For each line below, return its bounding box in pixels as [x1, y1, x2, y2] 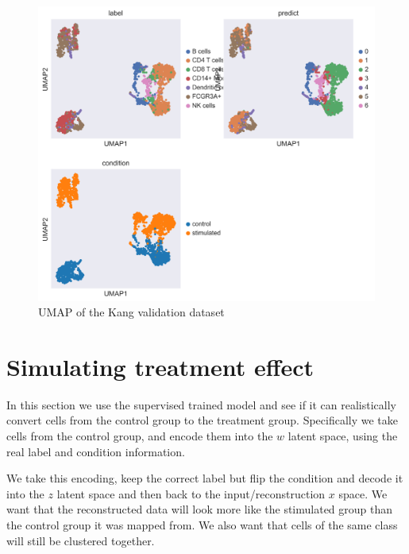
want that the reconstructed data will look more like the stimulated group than [6, 501, 393, 517]
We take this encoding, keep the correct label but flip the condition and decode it [6, 470, 403, 486]
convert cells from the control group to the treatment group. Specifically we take [6, 412, 399, 428]
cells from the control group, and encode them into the [6, 428, 273, 444]
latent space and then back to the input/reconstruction [56, 485, 326, 502]
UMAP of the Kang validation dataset [38, 304, 225, 320]
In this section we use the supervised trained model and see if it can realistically [6, 396, 397, 413]
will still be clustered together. [6, 532, 155, 548]
